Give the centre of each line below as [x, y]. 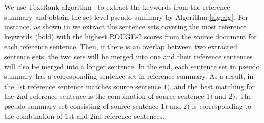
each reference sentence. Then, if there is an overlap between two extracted [121, 46]
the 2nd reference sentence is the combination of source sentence [104, 96]
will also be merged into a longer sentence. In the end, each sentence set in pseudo [132, 66]
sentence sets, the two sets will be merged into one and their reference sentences [128, 56]
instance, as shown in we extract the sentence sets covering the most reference [125, 27]
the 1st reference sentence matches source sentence [83, 86]
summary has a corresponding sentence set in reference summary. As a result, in [129, 76]
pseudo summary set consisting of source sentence [81, 106]
